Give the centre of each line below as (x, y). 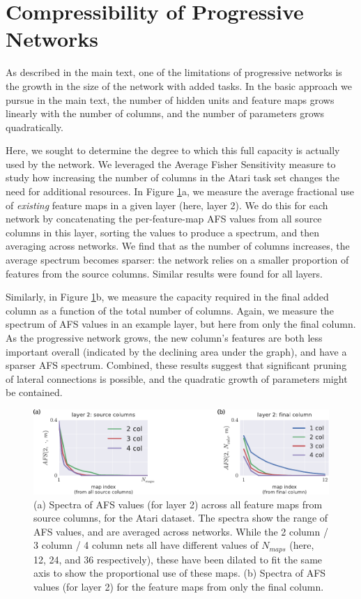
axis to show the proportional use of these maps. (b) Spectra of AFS (180, 573)
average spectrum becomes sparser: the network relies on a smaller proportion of (177, 260)
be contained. (34, 392)
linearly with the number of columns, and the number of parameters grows (165, 113)
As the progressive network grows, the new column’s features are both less (164, 338)
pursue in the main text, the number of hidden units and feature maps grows (170, 99)
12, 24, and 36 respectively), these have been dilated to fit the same (178, 559)
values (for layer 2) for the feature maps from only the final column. (179, 586)
